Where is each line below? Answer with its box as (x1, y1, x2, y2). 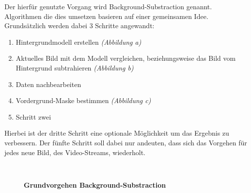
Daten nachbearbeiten (16, 79, 81, 89)
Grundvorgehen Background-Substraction (24, 179, 166, 190)
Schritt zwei (16, 111, 51, 122)
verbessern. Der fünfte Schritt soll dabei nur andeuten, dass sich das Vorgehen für (4, 137, 247, 147)
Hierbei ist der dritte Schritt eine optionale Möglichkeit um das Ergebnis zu (4, 128, 229, 138)
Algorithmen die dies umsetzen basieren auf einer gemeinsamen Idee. (4, 11, 208, 21)
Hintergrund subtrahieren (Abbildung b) (16, 62, 134, 72)
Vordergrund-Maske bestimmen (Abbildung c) (16, 95, 151, 105)
